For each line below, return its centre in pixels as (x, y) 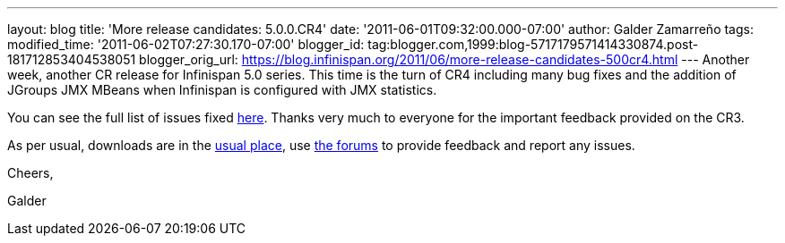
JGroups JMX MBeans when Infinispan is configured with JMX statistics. (222, 90)
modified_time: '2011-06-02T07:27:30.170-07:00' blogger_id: (186, 44)
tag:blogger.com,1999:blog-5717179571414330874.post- (533, 44)
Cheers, (30, 173)
